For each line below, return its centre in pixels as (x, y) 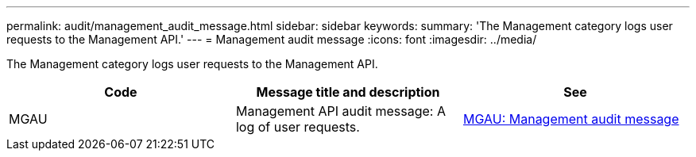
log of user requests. (298, 127)
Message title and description (348, 92)
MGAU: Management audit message (571, 119)
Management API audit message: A (340, 111)
